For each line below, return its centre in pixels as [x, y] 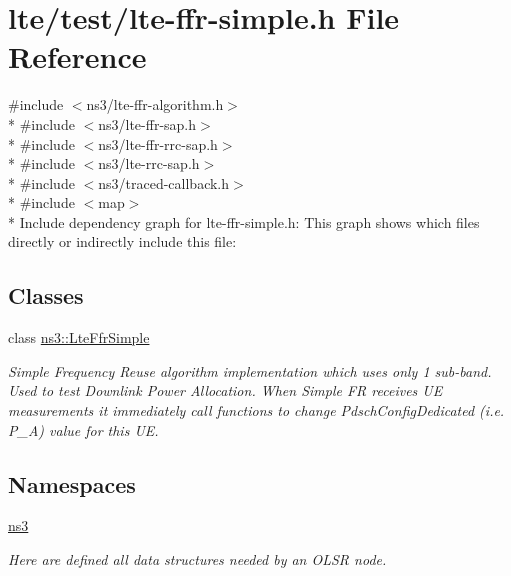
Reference [77, 56]
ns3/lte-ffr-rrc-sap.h [158, 143]
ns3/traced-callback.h [164, 182]
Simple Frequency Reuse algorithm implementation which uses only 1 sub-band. [250, 370]
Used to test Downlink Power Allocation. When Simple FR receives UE [225, 390]
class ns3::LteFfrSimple [79, 337]
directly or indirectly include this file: [122, 241]
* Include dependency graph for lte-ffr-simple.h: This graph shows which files [244, 221]
